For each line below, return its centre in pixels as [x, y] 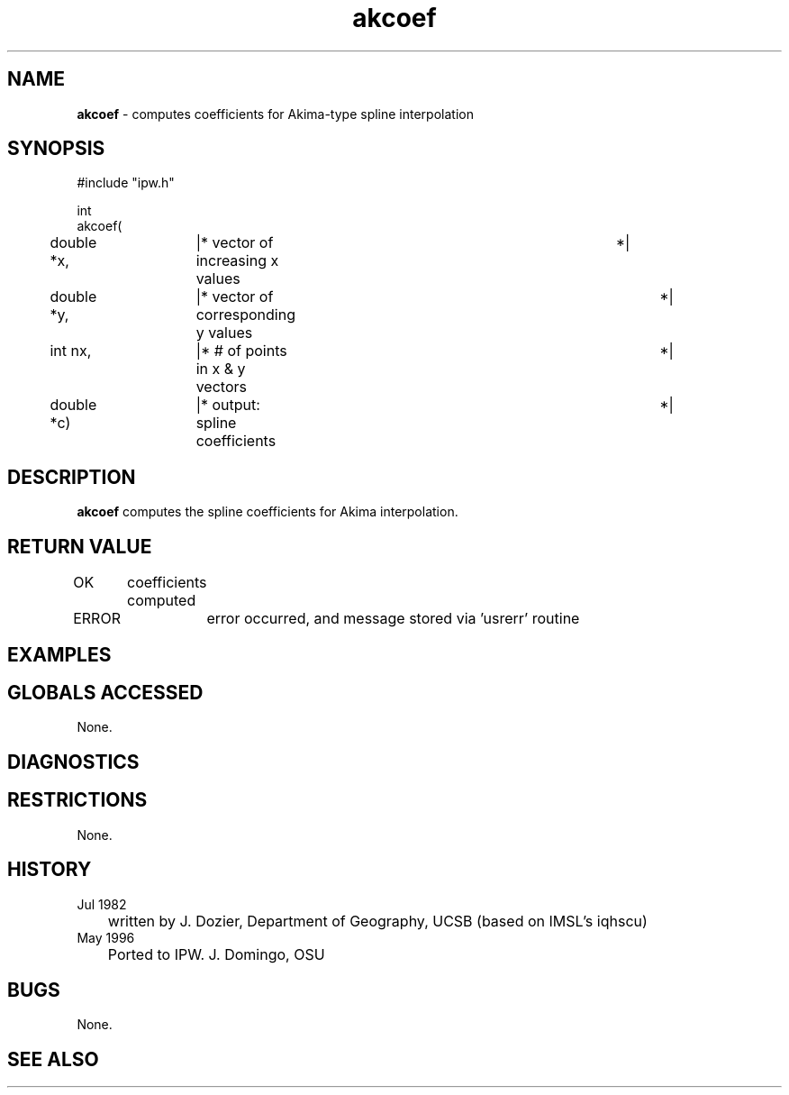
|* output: [228, 405]
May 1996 [106, 937]
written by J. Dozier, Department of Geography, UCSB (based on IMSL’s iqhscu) [377, 921]
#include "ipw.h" [126, 183]
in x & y [221, 369]
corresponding [245, 315]
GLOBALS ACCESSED [105, 692]
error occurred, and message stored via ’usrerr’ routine [393, 619]
